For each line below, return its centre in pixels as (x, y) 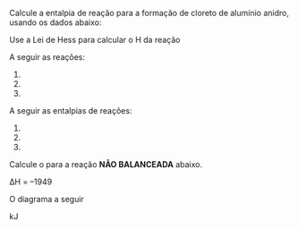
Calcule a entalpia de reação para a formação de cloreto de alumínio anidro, (149, 13)
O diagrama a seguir (47, 199)
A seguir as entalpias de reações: (71, 110)
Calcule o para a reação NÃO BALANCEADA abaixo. (106, 164)
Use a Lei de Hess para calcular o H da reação (95, 40)
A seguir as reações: (47, 57)
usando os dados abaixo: (55, 22)
